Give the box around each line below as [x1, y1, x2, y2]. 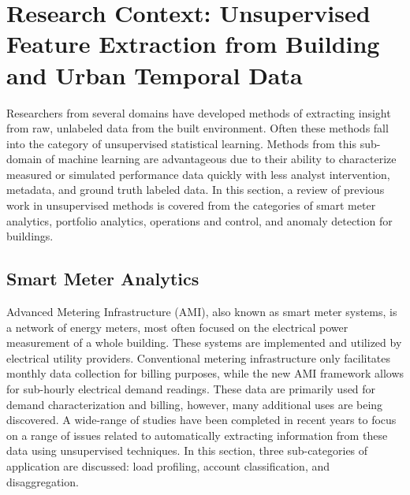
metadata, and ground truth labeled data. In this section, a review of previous [6, 181, 385, 198]
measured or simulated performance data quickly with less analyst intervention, [6, 166, 390, 182]
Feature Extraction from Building [6, 28, 380, 60]
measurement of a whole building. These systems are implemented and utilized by [6, 334, 402, 351]
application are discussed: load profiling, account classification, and [6, 457, 330, 474]
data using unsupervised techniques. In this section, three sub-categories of [6, 442, 368, 459]
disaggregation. [6, 473, 79, 489]
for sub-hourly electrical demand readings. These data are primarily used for [6, 381, 376, 397]
